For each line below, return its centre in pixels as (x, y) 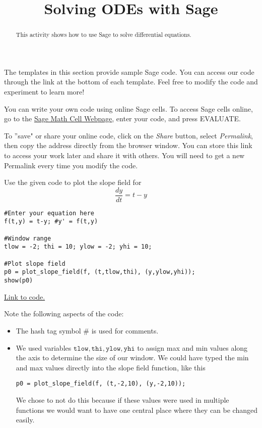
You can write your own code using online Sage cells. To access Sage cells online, (128, 108)
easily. (25, 420)
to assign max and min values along (192, 347)
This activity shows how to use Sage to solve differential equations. (104, 35)
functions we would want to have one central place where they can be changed (137, 410)
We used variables (44, 347)
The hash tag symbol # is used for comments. (87, 330)
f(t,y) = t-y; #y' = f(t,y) (51, 222)
